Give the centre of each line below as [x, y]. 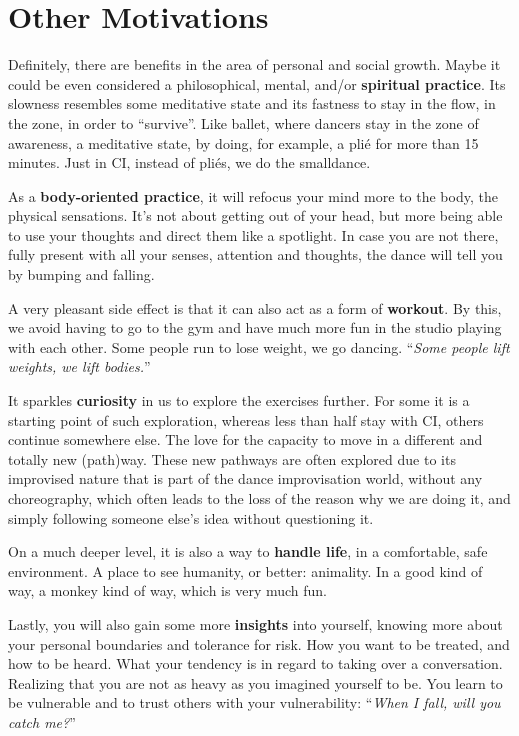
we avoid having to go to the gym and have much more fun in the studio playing [255, 327]
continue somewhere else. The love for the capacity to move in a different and [245, 439]
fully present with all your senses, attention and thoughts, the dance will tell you [255, 254]
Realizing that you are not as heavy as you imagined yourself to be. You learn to [255, 682]
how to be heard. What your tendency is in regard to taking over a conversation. [255, 663]
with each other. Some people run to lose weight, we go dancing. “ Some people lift [259, 346]
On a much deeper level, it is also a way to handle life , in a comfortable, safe [248, 551]
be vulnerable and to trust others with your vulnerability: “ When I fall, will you [254, 702]
